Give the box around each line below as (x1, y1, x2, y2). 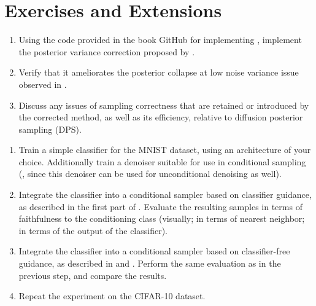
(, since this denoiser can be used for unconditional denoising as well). (18, 167, 282, 180)
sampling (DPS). (18, 122, 82, 135)
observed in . (18, 77, 67, 90)
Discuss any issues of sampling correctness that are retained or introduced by (18, 98, 309, 111)
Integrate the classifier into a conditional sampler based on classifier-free (18, 245, 290, 257)
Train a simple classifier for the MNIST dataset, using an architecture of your (18, 143, 311, 156)
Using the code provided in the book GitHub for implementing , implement (18, 33, 302, 46)
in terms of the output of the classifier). (18, 224, 168, 237)
